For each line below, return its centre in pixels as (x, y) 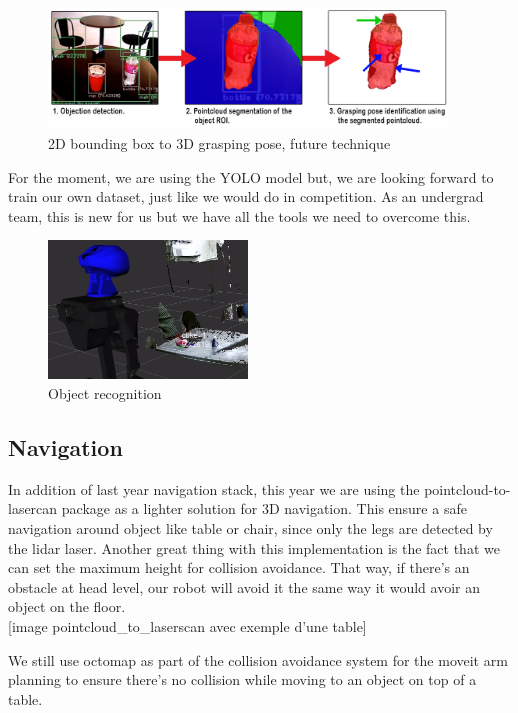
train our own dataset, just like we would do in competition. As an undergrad (246, 196)
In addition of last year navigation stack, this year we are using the (214, 488)
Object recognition (105, 393)
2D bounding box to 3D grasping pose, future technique (219, 143)
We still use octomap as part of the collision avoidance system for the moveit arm (258, 659)
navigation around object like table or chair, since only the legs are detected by (250, 528)
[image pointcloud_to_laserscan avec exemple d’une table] (187, 625)
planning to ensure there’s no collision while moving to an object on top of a (242, 679)
